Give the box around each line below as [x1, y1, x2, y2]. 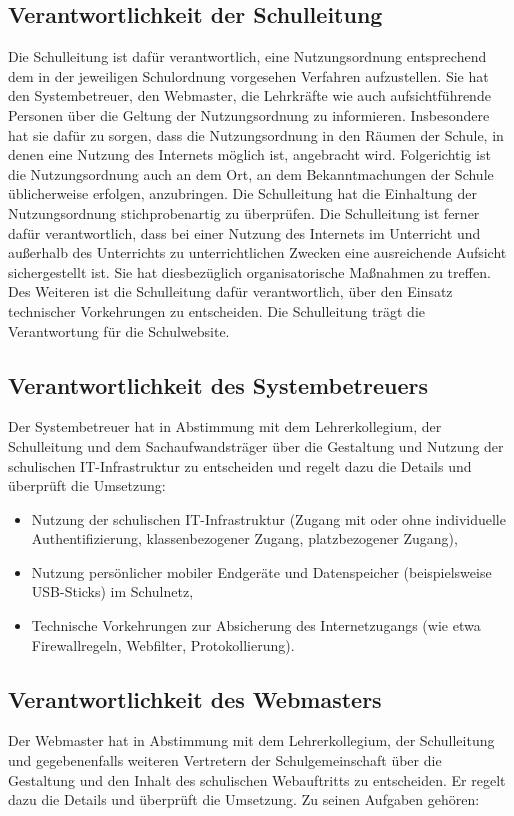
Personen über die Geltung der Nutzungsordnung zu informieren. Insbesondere [8, 104, 490, 125]
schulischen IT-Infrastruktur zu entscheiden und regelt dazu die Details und [8, 455, 472, 476]
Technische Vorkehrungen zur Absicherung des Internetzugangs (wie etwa [31, 615, 481, 636]
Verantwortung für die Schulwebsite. [8, 320, 230, 341]
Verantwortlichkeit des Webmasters [8, 683, 382, 714]
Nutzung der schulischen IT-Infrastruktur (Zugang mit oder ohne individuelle [31, 508, 506, 529]
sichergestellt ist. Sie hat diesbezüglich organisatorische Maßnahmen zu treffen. [8, 261, 491, 282]
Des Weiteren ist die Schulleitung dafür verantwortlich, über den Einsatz [8, 281, 453, 302]
